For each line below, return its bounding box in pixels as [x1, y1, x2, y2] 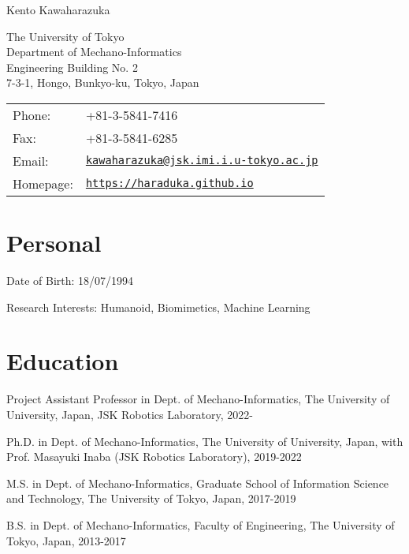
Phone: [13, 105, 51, 124]
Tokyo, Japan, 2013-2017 [6, 532, 126, 548]
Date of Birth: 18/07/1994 [6, 272, 134, 289]
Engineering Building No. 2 [6, 58, 138, 75]
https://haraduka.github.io [85, 177, 254, 190]
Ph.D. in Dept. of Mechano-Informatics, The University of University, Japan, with [6, 432, 403, 449]
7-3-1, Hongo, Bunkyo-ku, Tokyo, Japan [6, 74, 199, 91]
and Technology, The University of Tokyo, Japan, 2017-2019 [6, 490, 296, 507]
